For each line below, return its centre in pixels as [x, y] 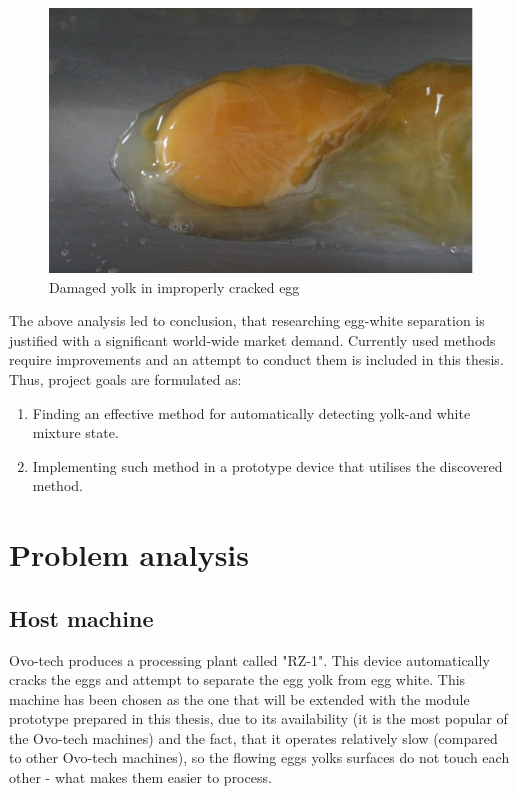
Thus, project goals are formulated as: [125, 378]
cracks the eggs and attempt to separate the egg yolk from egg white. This [237, 679]
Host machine [81, 617]
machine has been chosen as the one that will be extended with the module [239, 698]
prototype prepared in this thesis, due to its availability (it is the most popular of [258, 718]
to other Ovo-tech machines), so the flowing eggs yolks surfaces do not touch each [259, 757]
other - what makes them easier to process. [140, 777]
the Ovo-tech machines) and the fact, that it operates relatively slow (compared [253, 737]
